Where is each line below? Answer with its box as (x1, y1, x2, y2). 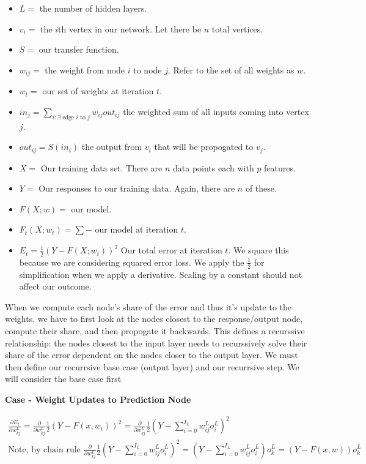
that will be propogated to (154, 140, 254, 153)
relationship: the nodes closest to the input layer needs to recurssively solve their (5, 336, 307, 349)
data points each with (173, 161, 254, 174)
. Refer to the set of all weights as (167, 63, 295, 76)
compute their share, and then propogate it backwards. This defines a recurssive (5, 324, 305, 337)
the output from (81, 140, 142, 153)
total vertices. (211, 22, 263, 35)
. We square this (228, 244, 289, 256)
